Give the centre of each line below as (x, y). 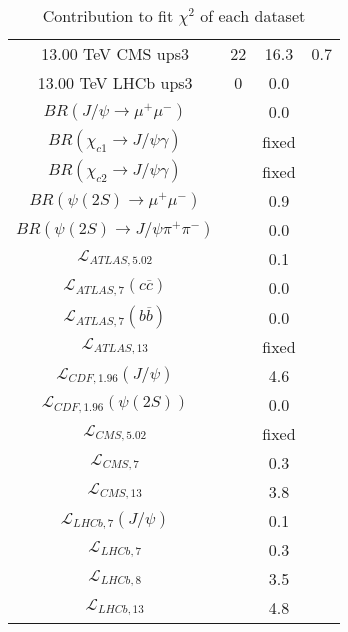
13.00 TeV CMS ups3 (115, 53)
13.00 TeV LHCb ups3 (115, 82)
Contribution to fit (108, 15)
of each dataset (253, 15)
